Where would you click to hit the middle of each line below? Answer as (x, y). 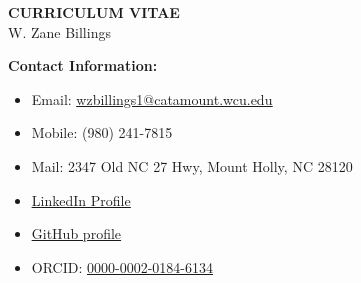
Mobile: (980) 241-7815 (102, 132)
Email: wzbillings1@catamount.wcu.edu (152, 98)
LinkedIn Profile (81, 199)
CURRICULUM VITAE (94, 12)
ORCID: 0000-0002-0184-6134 (122, 266)
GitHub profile (76, 233)
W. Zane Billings (59, 31)
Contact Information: (83, 65)
